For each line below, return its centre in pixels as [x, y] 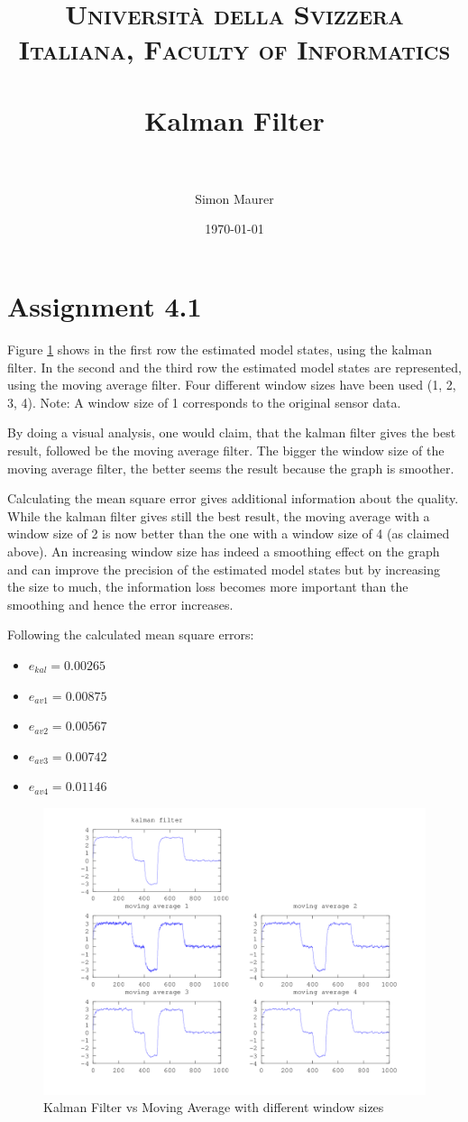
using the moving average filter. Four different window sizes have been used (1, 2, [232, 385]
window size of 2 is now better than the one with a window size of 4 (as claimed [229, 533]
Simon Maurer [234, 198]
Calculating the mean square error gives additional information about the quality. [233, 498]
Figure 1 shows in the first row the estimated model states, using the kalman [220, 349]
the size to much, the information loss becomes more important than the [208, 587]
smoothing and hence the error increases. [120, 604]
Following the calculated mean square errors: [131, 635]
